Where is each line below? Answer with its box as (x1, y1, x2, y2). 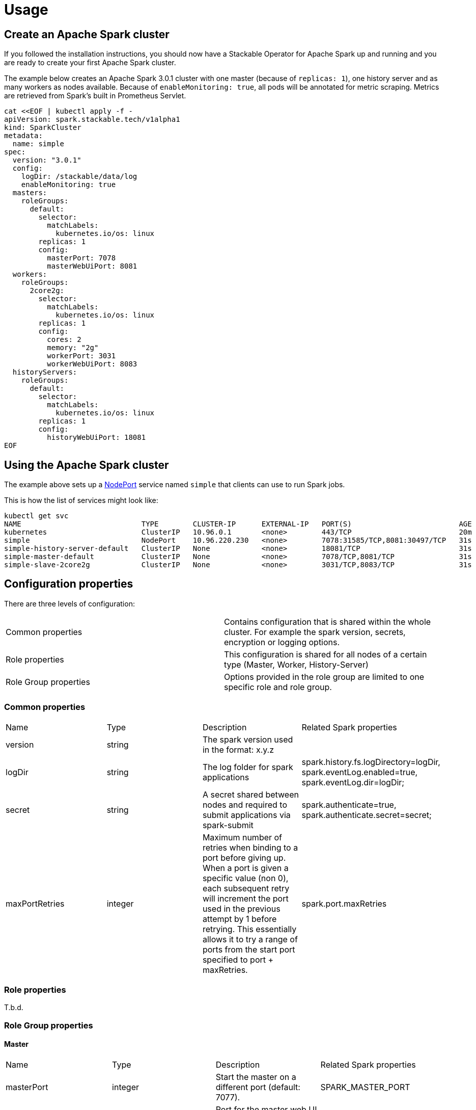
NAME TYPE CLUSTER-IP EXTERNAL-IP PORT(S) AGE (4, 520, 472, 528)
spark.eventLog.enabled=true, (301, 767, 418, 777)
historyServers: (12, 368, 77, 377)
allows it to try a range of (202, 934, 298, 944)
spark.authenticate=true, (301, 799, 397, 810)
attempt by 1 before (202, 913, 277, 924)
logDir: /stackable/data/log (21, 172, 137, 181)
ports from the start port (202, 944, 295, 955)
